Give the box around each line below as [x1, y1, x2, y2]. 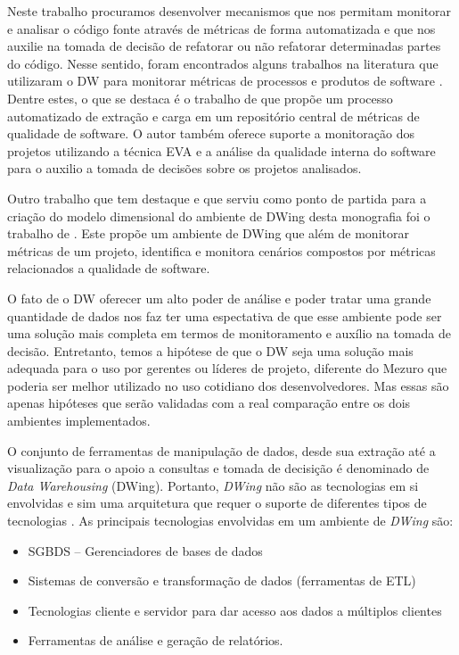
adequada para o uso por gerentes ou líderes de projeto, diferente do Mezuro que [7, 359, 447, 377]
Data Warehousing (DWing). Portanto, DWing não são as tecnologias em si [7, 476, 419, 494]
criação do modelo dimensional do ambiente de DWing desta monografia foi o [7, 206, 430, 225]
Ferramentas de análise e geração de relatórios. [28, 631, 283, 650]
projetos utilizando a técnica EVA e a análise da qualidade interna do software [7, 141, 436, 160]
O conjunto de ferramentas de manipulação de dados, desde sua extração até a [7, 441, 436, 460]
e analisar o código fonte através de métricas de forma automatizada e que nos [7, 19, 436, 37]
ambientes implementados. [7, 411, 151, 430]
